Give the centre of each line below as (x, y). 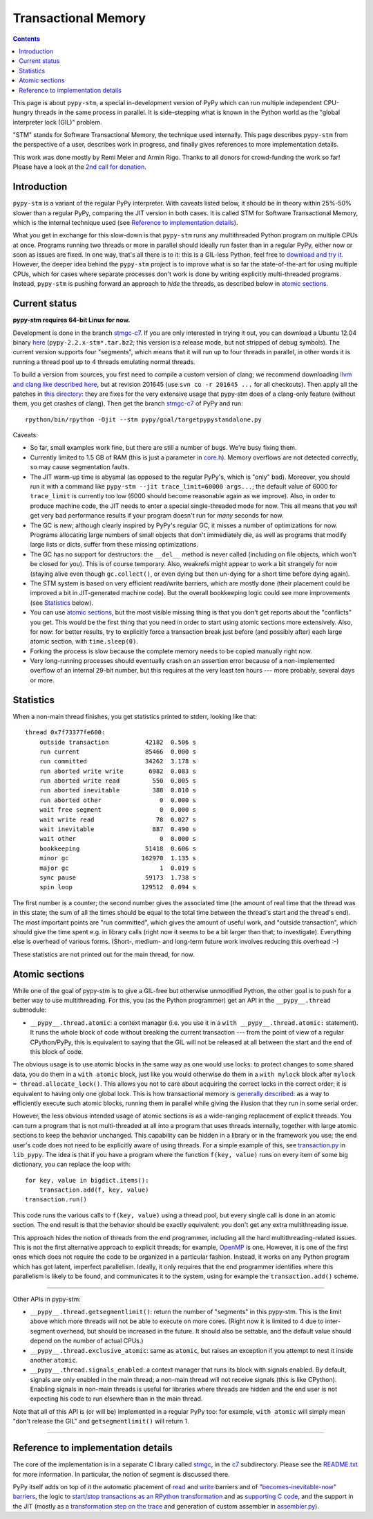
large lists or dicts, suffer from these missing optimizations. (114, 545)
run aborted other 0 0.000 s (118, 800)
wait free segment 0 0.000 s (118, 810)
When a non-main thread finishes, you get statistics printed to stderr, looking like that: (135, 716)
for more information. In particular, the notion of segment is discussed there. (122, 1474)
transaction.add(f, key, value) (94, 1190)
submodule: (30, 1010)
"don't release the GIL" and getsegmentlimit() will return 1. (101, 1421)
